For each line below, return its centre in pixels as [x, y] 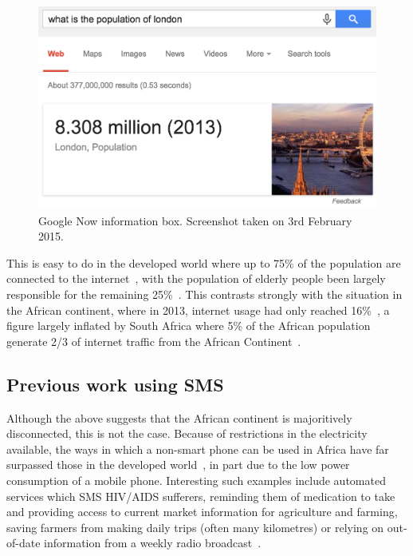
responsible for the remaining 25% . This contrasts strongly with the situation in [205, 294]
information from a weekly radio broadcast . [153, 543]
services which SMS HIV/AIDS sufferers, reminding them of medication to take [201, 496]
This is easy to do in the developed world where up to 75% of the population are [204, 262]
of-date [24, 543]
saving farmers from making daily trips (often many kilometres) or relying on [195, 527]
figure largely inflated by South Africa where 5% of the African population [189, 326]
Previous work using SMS [115, 384]
